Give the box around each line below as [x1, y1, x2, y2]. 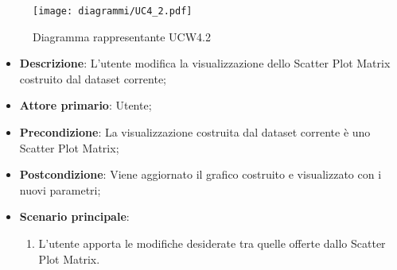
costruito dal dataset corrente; [19, 70, 167, 87]
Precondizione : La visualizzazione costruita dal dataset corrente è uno [19, 124, 371, 141]
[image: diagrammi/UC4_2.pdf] [33, 6, 193, 17]
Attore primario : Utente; [19, 97, 152, 114]
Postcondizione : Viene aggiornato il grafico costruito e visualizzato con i [19, 166, 382, 183]
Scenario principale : [19, 208, 130, 225]
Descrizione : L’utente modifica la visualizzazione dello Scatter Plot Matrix [19, 55, 391, 71]
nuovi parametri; [19, 181, 101, 198]
